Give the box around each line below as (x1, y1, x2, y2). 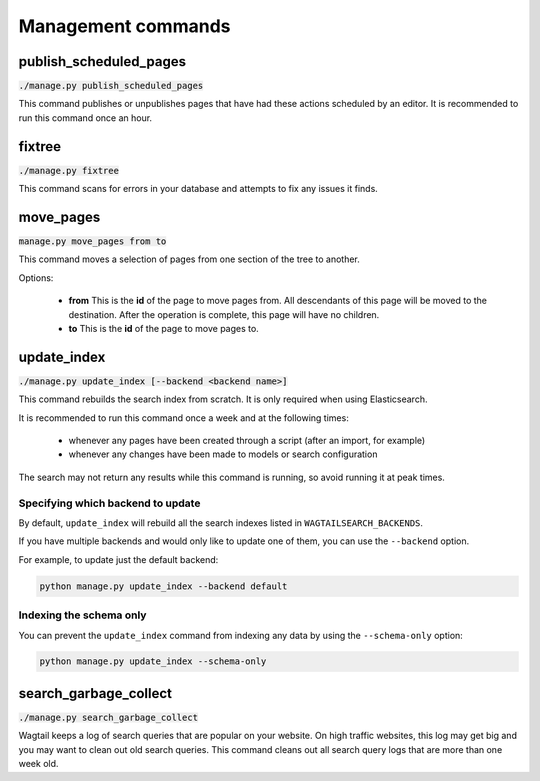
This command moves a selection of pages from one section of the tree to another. (18, 253, 360, 265)
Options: (18, 271, 54, 284)
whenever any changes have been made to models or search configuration (68, 448, 378, 460)
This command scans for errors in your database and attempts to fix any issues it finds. (18, 183, 379, 195)
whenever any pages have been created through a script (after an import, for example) (68, 435, 426, 447)
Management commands (18, 15, 231, 37)
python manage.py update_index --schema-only (39, 656, 267, 667)
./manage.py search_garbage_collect (18, 711, 199, 723)
